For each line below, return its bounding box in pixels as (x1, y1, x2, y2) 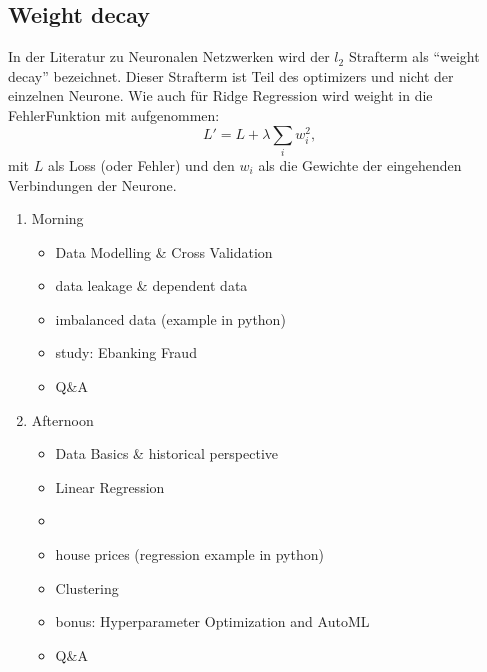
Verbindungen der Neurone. (8, 174, 177, 195)
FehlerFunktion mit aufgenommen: (8, 104, 220, 125)
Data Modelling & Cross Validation (55, 241, 273, 262)
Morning (31, 208, 84, 229)
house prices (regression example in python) (55, 544, 324, 565)
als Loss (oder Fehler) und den (47, 154, 235, 175)
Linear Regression (55, 476, 165, 497)
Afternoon (31, 409, 94, 430)
